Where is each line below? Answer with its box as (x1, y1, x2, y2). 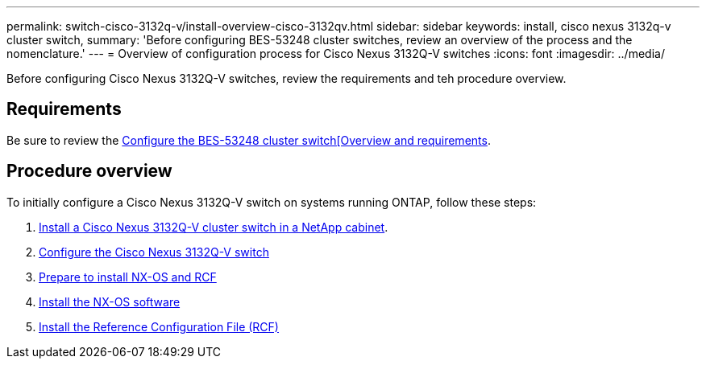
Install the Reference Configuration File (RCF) (39, 319, 279, 334)
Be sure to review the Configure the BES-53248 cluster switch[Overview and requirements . (6, 133, 491, 147)
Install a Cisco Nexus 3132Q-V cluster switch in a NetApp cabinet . (39, 219, 388, 234)
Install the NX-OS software (39, 294, 181, 309)
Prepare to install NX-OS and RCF (39, 269, 217, 284)
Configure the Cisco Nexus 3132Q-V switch (39, 244, 269, 259)
